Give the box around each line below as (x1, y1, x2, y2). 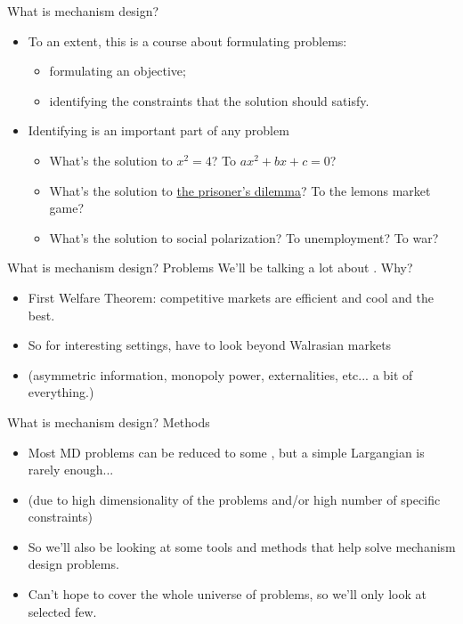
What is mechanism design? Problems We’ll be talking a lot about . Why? (7, 258, 413, 277)
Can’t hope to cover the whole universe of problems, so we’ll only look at (28, 585, 426, 604)
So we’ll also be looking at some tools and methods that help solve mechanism (28, 537, 456, 555)
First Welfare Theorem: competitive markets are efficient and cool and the (28, 288, 434, 306)
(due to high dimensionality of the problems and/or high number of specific (28, 490, 441, 508)
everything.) (28, 383, 94, 401)
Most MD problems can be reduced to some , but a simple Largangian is (28, 442, 425, 461)
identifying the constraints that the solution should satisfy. (49, 91, 370, 109)
